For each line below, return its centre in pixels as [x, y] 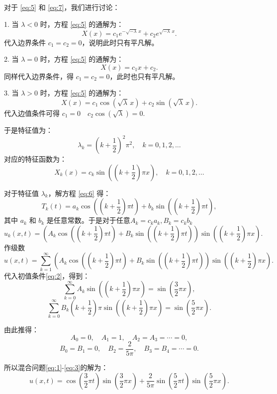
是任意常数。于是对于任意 [88, 220]
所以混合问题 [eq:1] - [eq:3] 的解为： [56, 367]
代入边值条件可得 [32, 113]
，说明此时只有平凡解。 [120, 42]
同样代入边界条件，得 [39, 76]
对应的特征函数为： [35, 159]
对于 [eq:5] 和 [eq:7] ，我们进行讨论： [62, 7]
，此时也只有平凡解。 [144, 76]
